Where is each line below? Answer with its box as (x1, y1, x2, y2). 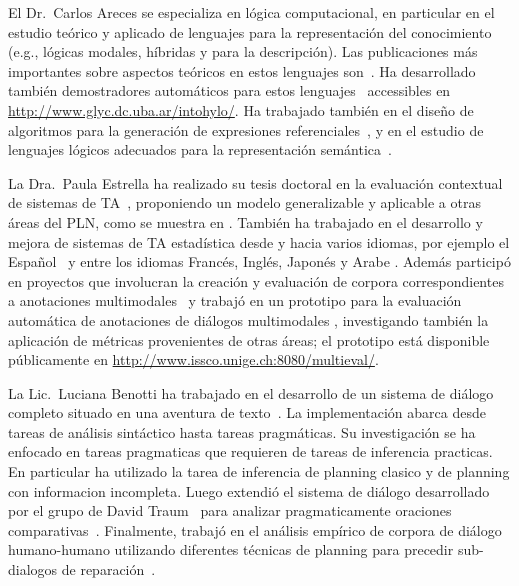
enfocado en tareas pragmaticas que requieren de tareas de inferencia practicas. (8, 441, 493, 462)
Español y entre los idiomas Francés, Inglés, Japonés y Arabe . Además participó (8, 251, 511, 272)
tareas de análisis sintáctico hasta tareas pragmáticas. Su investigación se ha (8, 421, 476, 442)
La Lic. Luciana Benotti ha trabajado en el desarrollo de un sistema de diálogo (8, 382, 494, 403)
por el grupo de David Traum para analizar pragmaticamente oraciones (8, 500, 452, 521)
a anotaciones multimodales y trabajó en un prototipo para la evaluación (8, 290, 462, 311)
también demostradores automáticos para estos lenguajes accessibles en (8, 80, 451, 101)
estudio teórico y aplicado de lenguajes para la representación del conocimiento (8, 21, 492, 42)
